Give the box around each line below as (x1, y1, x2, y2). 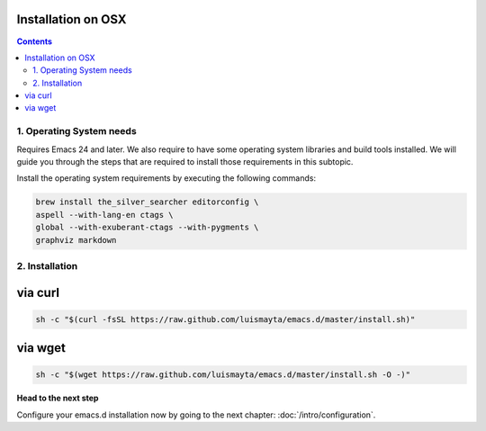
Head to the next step (16, 392, 99, 404)
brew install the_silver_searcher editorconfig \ (35, 197, 259, 207)
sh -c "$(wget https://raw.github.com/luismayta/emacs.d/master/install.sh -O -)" (35, 370, 411, 380)
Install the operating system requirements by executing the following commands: (16, 173, 317, 184)
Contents (16, 36, 53, 47)
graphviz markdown (35, 235, 117, 245)
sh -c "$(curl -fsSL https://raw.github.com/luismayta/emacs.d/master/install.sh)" (35, 314, 416, 324)
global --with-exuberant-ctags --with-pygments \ (35, 222, 259, 233)
